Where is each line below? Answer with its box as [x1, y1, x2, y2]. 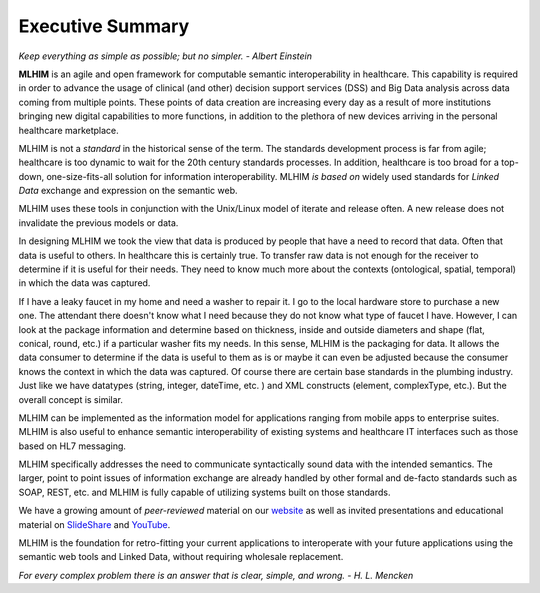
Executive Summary [18, 15, 190, 37]
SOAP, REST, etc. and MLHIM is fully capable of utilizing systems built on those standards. [18, 486, 391, 498]
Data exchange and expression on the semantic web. [18, 185, 239, 197]
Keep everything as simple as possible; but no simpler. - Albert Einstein [18, 50, 312, 62]
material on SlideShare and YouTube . [18, 518, 171, 530]
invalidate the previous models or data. [18, 216, 179, 229]
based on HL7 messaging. [18, 440, 127, 452]
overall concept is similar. [18, 393, 124, 405]
